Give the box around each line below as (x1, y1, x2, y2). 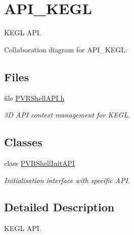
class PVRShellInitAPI (4, 157, 75, 168)
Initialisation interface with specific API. (4, 174, 130, 185)
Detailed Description (4, 199, 115, 215)
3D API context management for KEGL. (4, 109, 130, 120)
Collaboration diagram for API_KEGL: (4, 44, 127, 54)
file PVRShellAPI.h (4, 92, 65, 103)
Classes (4, 134, 42, 150)
